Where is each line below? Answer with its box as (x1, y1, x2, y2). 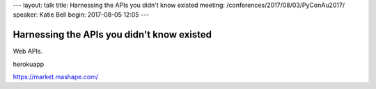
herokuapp (13, 60, 45, 68)
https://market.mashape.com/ (13, 73, 99, 81)
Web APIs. (13, 47, 43, 56)
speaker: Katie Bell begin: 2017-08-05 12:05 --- (13, 10, 150, 19)
